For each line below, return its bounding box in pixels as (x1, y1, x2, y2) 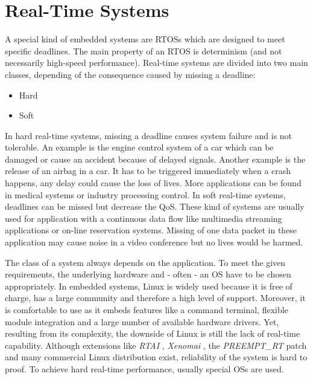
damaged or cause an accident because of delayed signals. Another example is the (5, 152, 306, 165)
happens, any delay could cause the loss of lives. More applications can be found (5, 177, 302, 189)
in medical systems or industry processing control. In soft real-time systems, (5, 188, 286, 201)
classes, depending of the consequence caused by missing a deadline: (5, 68, 256, 80)
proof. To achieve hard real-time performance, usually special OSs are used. (5, 362, 284, 375)
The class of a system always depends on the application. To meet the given (5, 256, 286, 268)
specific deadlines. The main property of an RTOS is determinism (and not (5, 44, 282, 57)
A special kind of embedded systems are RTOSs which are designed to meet (5, 33, 285, 45)
